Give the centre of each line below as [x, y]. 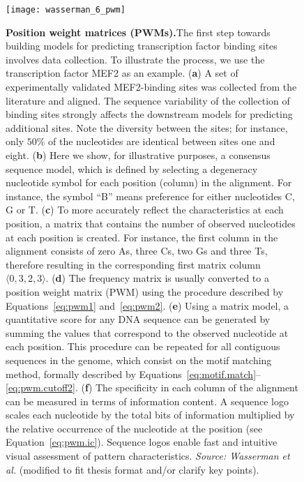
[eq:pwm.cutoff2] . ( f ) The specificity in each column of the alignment [152, 387]
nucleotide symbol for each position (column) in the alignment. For [149, 182]
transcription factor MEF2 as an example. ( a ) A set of [122, 73]
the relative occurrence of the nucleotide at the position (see [134, 428]
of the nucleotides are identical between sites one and [162, 141]
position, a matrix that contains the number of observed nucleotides [151, 223]
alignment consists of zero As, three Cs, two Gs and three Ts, [137, 251]
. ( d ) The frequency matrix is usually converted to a [157, 278]
